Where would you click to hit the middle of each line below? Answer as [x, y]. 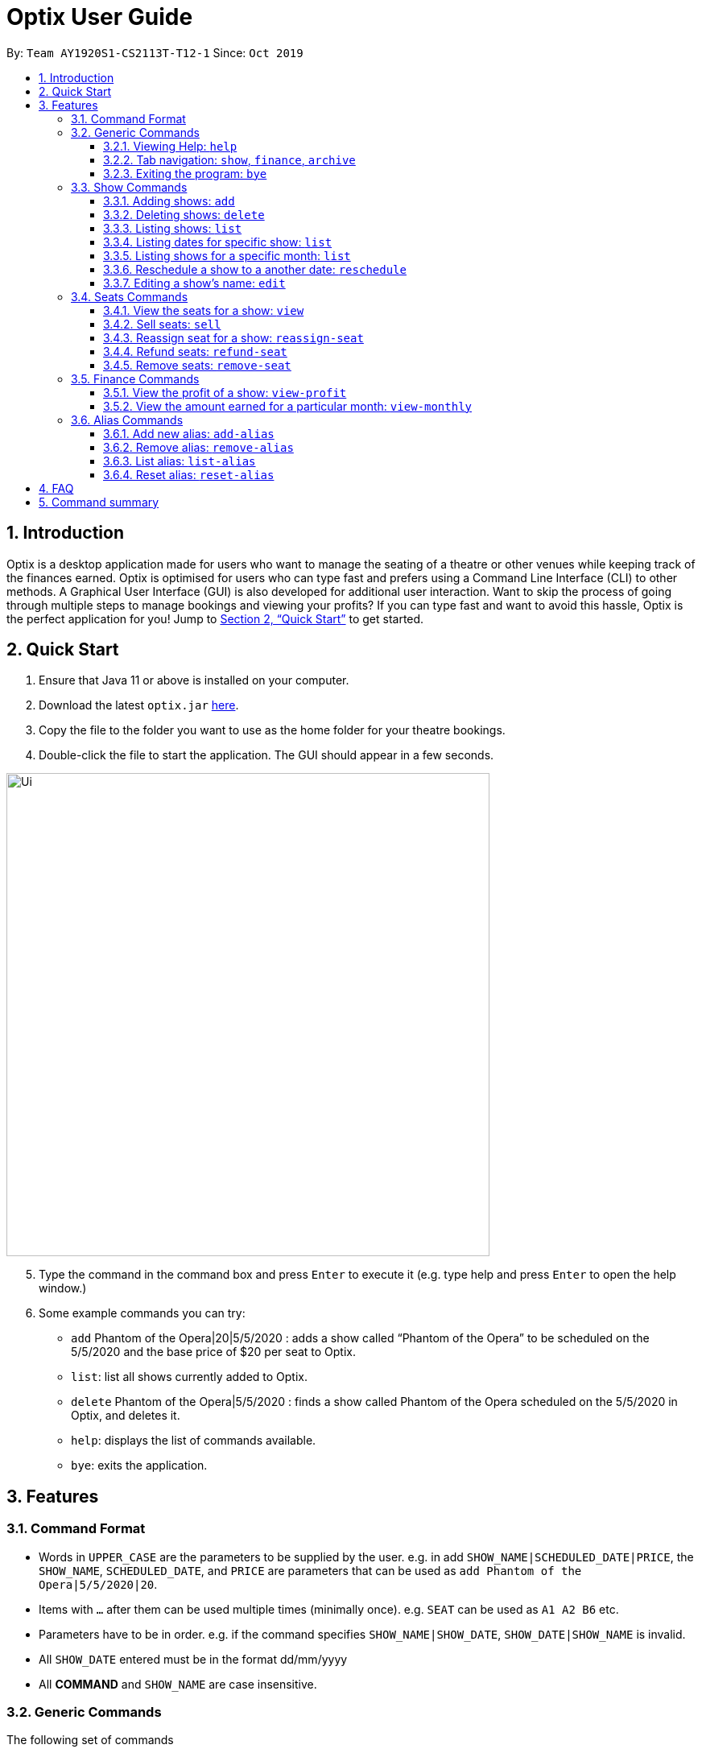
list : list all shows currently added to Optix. [190, 1377]
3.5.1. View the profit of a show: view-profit [225, 392]
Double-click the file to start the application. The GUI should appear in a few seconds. [266, 755]
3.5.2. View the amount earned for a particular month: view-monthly [287, 406]
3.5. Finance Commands [135, 378]
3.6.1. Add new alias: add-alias [189, 433]
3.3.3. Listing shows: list [173, 228]
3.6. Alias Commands [127, 420]
